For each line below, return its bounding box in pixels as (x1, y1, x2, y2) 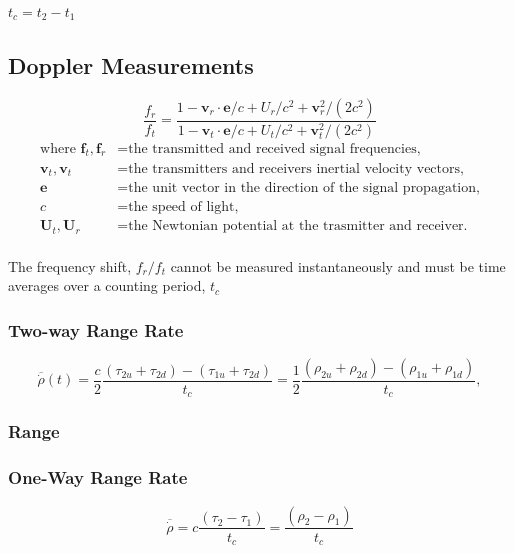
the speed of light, (128, 200, 239, 215)
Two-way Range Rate (8, 317, 184, 342)
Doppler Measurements (8, 49, 254, 80)
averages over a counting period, (8, 275, 206, 296)
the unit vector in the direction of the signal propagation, (128, 181, 480, 195)
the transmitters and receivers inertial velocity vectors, (128, 161, 464, 176)
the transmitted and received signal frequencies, (128, 141, 421, 156)
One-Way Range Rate (8, 465, 188, 490)
